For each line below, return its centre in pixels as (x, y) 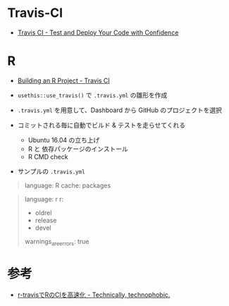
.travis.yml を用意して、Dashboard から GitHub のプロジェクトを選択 (120, 110)
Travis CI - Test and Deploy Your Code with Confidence (98, 32)
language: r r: (44, 199)
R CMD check (48, 157)
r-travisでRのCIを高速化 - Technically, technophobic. (94, 295)
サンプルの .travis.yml (51, 171)
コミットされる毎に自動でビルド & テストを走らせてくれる (101, 125)
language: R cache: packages (68, 185)
